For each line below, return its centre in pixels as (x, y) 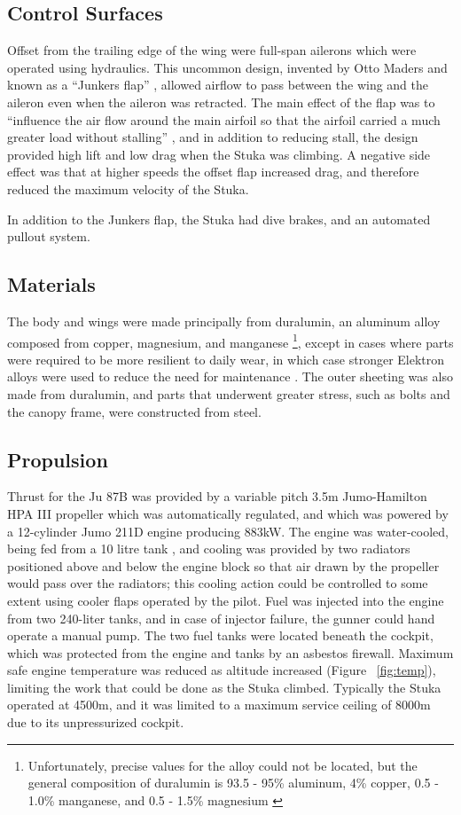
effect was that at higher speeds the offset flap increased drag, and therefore (213, 172)
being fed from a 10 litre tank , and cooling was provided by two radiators (209, 549)
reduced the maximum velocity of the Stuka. (128, 188)
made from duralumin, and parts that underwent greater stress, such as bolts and (229, 393)
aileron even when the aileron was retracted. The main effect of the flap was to (221, 102)
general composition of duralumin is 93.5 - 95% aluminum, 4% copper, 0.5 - (233, 783)
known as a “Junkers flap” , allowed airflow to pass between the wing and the (218, 85)
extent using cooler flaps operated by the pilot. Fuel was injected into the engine (226, 600)
